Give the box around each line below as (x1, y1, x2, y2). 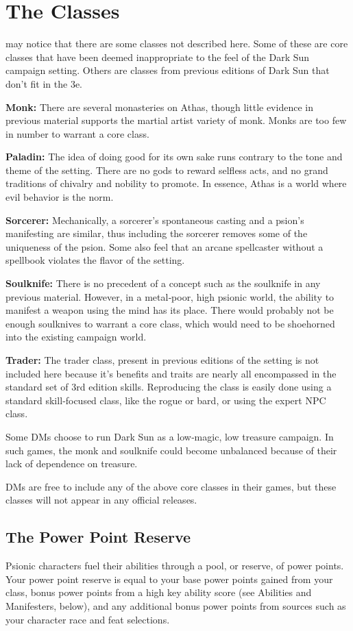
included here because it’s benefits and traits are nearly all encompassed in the (5, 366, 337, 380)
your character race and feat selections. (5, 612, 170, 626)
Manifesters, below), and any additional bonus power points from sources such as (5, 598, 346, 613)
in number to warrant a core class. (5, 126, 149, 140)
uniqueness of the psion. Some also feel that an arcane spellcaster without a (5, 239, 324, 253)
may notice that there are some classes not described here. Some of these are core (5, 36, 348, 51)
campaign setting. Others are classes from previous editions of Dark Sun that (5, 63, 330, 77)
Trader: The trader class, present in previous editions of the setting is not (5, 353, 319, 367)
